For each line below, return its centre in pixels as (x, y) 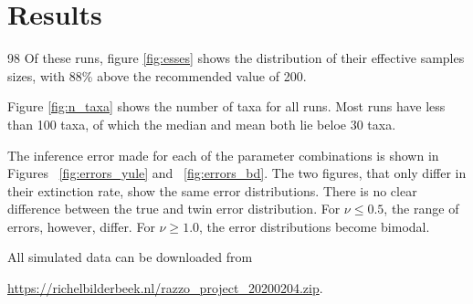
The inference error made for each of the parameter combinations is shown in (223, 155)
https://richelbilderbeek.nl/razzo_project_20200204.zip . (165, 288)
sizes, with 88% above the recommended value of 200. (157, 75)
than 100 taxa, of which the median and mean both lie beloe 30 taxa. (202, 124)
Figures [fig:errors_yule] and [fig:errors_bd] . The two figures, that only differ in (237, 173)
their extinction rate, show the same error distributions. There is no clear (212, 190)
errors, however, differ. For (81, 226)
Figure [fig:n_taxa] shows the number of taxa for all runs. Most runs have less (226, 106)
